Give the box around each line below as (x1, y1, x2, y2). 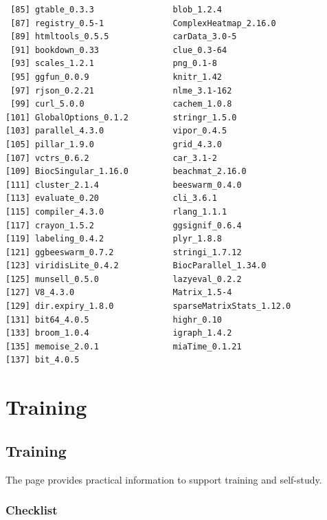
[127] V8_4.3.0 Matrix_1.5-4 (5, 288, 232, 298)
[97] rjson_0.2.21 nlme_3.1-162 (10, 85, 232, 96)
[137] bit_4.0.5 (5, 355, 80, 365)
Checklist (5, 501, 58, 519)
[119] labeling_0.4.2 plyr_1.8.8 (5, 234, 222, 244)
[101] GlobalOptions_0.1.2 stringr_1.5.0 (5, 112, 237, 122)
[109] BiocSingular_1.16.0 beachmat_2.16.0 (5, 166, 247, 177)
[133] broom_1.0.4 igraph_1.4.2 (5, 328, 232, 338)
